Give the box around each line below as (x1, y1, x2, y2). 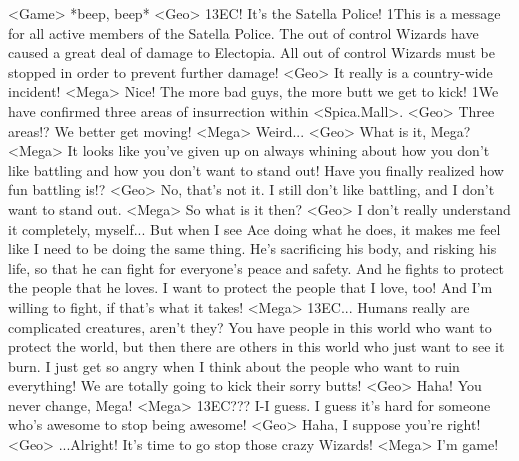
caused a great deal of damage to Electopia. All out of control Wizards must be (8, 42, 496, 63)
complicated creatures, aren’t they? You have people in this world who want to (8, 316, 492, 337)
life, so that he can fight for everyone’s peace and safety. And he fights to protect (8, 257, 504, 278)
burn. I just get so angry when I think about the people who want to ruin (8, 355, 460, 376)
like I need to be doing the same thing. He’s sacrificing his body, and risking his (8, 238, 497, 259)
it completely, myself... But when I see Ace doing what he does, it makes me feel (8, 218, 501, 239)
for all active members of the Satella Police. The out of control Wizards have (8, 22, 479, 43)
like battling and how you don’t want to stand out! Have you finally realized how (8, 159, 504, 180)
